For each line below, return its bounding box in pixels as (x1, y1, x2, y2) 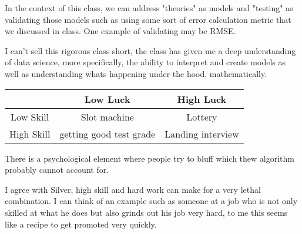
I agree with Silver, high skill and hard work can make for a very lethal (5, 183, 261, 195)
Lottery (186, 109, 217, 123)
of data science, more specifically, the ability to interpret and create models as (5, 56, 286, 68)
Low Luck (84, 92, 130, 106)
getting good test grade (59, 126, 156, 141)
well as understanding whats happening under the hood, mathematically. (5, 67, 267, 79)
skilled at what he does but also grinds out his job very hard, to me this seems (5, 206, 288, 218)
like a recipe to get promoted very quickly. (5, 218, 157, 230)
